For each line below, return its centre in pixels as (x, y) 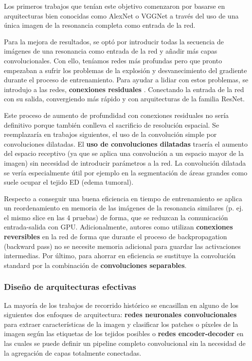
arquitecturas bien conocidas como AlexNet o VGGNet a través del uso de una (121, 15)
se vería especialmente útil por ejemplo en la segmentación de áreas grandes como (126, 172)
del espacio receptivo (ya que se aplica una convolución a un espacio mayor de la (124, 153)
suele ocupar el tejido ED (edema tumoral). (69, 182)
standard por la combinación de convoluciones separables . (95, 265)
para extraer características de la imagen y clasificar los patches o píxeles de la (121, 324)
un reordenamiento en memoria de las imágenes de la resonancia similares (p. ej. (124, 208)
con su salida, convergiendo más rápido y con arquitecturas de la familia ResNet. (124, 99)
